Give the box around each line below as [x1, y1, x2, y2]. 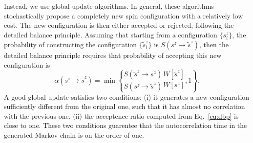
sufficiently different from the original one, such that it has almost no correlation [4, 101, 245, 111]
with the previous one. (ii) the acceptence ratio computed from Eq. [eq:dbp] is [4, 110, 239, 121]
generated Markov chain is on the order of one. [4, 129, 144, 140]
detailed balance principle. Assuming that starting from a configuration [4, 29, 217, 39]
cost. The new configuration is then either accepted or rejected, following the [4, 20, 234, 30]
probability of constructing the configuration [4, 39, 137, 49]
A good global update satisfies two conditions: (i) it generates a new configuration [4, 91, 250, 102]
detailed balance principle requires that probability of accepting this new [4, 50, 222, 60]
